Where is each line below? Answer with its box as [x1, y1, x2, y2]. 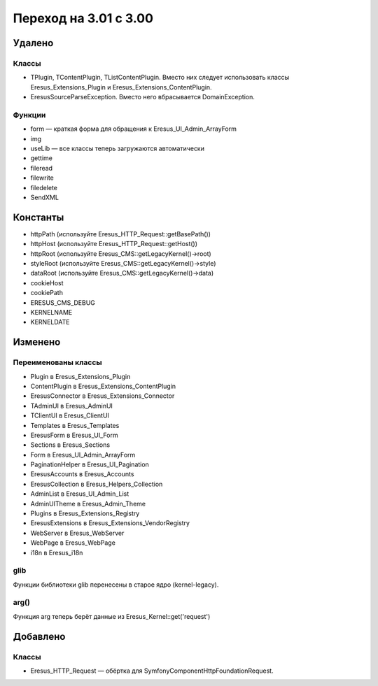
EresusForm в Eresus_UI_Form [30, 431, 118, 439]
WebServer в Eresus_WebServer [30, 529, 125, 537]
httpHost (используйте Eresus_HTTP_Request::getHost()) [30, 240, 198, 248]
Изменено [13, 336, 61, 348]
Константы [13, 211, 64, 223]
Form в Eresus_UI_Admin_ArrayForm [30, 450, 136, 459]
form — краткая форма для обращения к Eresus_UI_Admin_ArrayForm [30, 124, 237, 133]
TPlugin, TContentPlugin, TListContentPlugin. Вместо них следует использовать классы [30, 73, 290, 82]
